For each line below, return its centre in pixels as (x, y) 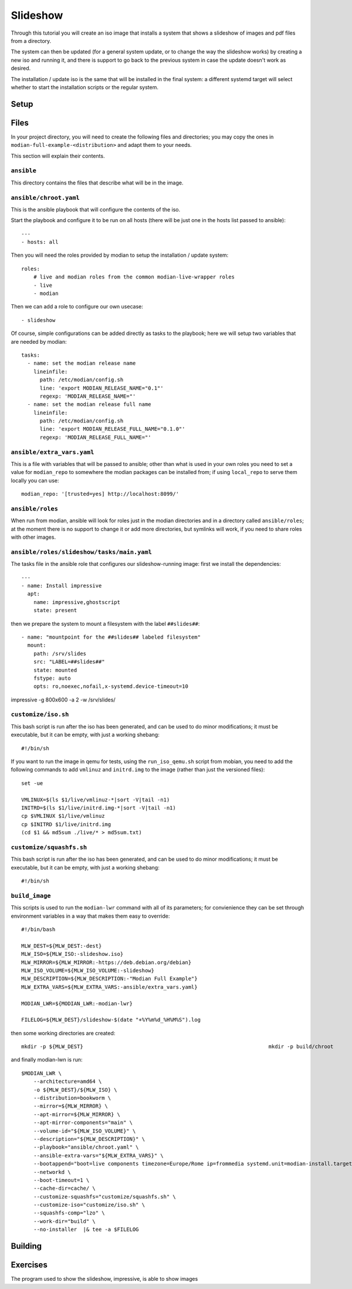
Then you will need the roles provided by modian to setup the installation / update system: (120, 255)
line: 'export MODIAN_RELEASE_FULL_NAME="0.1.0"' (112, 429)
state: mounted (55, 670)
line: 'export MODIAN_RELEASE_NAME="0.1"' (101, 388)
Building (26, 1246)
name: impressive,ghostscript (77, 602)
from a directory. (31, 41)
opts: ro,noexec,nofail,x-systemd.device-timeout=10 (111, 687)
